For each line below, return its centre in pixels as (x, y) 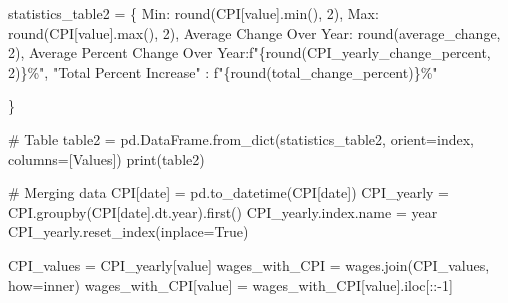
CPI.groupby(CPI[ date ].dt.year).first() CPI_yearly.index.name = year (223, 211)
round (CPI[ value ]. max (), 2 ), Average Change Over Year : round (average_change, (254, 32)
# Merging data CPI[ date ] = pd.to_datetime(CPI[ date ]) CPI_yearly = (229, 192)
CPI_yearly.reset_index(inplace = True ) (128, 231)
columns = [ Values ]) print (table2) (106, 158)
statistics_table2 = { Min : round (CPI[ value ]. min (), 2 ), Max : (193, 13)
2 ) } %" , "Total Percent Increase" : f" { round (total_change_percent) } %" (223, 71)
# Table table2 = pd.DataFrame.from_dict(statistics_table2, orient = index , (241, 138)
